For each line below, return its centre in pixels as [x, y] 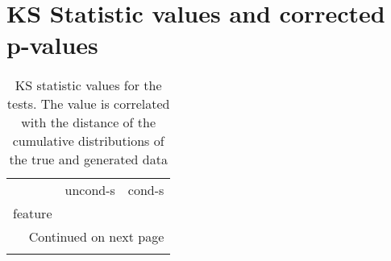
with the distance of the [89, 122]
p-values [52, 45]
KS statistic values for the [88, 85]
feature [33, 213]
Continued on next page [96, 237]
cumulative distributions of [88, 141]
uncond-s [90, 190]
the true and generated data [88, 159]
